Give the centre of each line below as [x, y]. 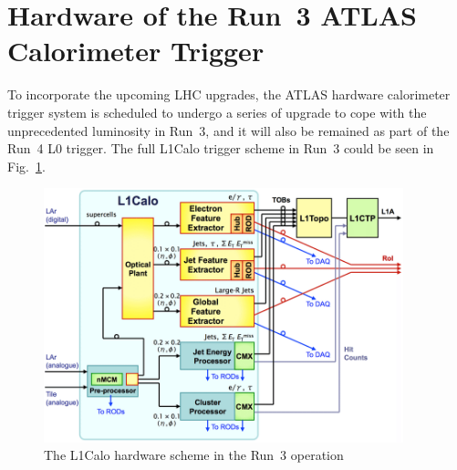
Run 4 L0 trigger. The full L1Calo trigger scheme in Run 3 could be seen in [221, 148]
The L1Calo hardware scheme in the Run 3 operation [194, 455]
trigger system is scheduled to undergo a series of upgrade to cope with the [217, 112]
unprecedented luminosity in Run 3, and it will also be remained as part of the [228, 130]
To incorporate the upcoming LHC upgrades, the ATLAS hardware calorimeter [229, 94]
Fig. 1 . [26, 166]
